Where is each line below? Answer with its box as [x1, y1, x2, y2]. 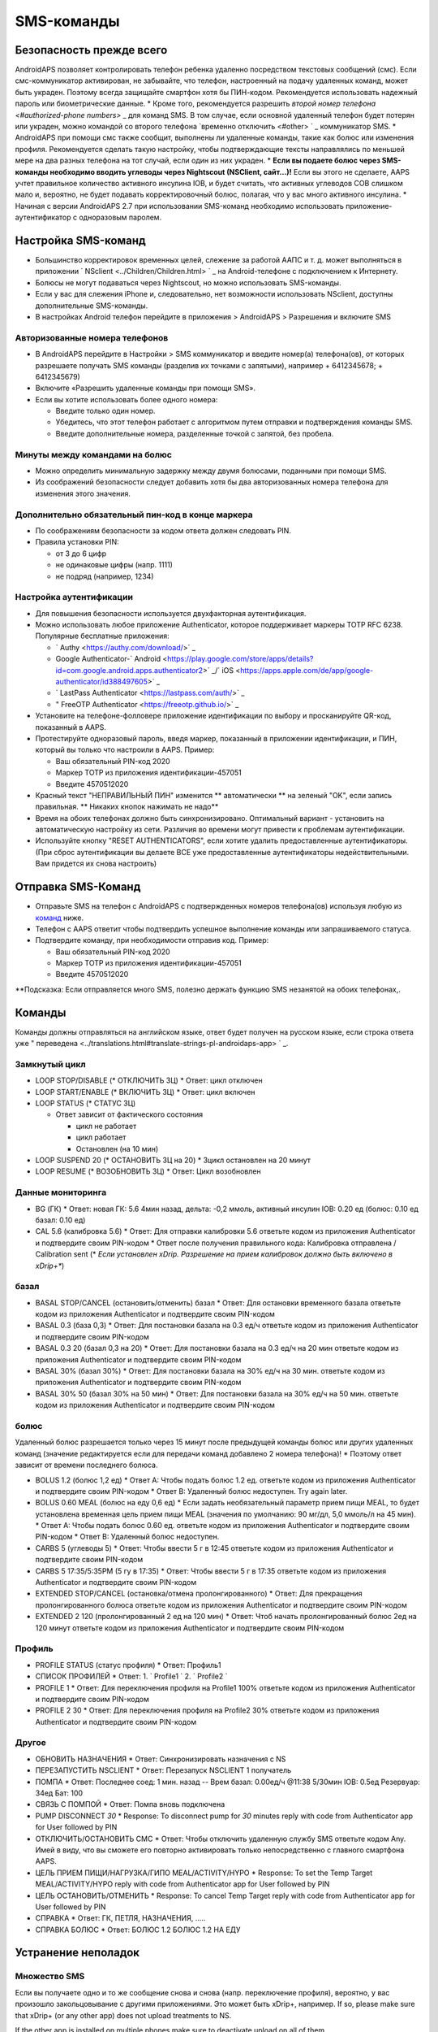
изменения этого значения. [35, 488, 131, 498]
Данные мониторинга [15, 1187, 107, 1198]
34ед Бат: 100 [35, 1788, 84, 1798]
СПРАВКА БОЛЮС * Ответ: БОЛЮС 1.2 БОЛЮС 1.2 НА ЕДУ [35, 1925, 241, 1934]
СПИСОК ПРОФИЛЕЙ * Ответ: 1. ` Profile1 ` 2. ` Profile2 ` [35, 1671, 228, 1682]
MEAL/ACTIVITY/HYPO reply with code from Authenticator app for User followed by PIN [35, 1879, 330, 1889]
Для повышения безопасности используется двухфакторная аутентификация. [35, 608, 307, 618]
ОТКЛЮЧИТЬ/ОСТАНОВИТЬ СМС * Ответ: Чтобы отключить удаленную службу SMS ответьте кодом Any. [35, 1834, 406, 1843]
